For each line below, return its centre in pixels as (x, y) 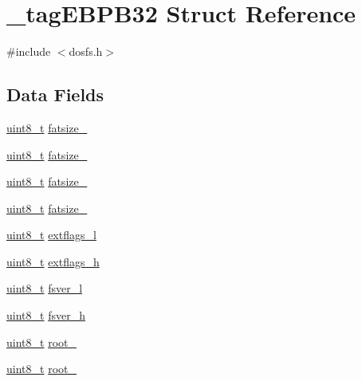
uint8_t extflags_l (51, 235)
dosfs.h (86, 51)
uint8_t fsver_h (46, 315)
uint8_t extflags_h (53, 261)
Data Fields (55, 94)
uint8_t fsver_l (45, 288)
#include (29, 51)
